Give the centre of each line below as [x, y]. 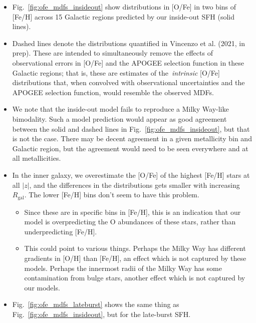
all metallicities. [37, 158]
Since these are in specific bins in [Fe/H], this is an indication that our [133, 212]
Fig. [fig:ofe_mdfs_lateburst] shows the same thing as [96, 304]
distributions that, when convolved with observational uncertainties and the [129, 82]
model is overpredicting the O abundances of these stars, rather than [130, 222]
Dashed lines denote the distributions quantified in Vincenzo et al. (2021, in [129, 43]
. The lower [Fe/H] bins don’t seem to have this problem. [112, 195]
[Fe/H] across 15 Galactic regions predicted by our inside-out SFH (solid [123, 16]
